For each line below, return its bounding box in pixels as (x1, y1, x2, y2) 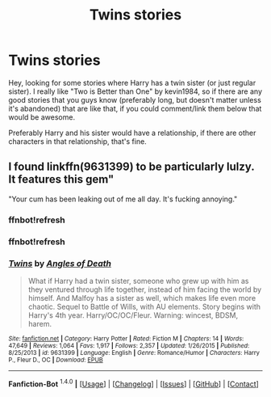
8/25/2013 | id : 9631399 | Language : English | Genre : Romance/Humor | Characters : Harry (8, 348, 261, 357)
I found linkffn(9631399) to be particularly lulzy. (8, 160, 255, 174)
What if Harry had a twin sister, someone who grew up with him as (27, 276, 249, 285)
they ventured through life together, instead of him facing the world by (27, 285, 262, 294)
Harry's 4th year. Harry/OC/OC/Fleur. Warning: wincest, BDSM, (27, 310, 239, 320)
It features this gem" (8, 172, 115, 187)
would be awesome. (8, 112, 75, 122)
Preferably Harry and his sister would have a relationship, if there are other (8, 128, 256, 137)
